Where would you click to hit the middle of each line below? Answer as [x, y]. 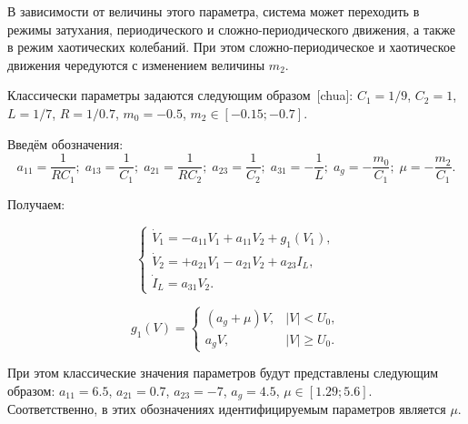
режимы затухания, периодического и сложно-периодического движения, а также [231, 29]
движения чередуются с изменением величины [136, 64]
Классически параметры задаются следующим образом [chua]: [180, 95]
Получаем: [36, 203]
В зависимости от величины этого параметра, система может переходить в [214, 11]
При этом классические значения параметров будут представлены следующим [223, 373]
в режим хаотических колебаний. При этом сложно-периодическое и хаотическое [232, 47]
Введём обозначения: [65, 143]
